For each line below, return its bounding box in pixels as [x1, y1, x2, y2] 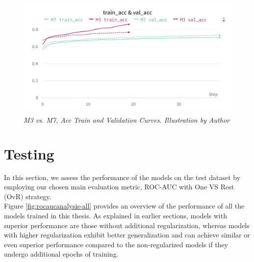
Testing [4, 143, 54, 163]
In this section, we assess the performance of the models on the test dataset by [4, 172, 241, 182]
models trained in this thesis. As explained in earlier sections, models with [4, 210, 227, 221]
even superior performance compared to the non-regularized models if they [4, 239, 228, 249]
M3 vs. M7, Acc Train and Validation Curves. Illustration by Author [24, 114, 229, 125]
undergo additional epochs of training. [4, 249, 119, 259]
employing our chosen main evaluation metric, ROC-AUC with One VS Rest [4, 182, 234, 192]
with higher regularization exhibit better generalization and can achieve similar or [4, 230, 250, 240]
